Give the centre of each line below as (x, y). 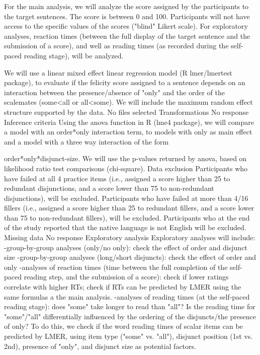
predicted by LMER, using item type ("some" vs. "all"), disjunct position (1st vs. (128, 336)
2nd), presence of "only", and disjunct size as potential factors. (100, 346)
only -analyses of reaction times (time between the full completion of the (116, 267)
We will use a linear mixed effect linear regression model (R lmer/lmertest (118, 72)
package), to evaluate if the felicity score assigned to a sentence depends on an (125, 82)
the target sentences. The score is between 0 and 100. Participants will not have (127, 16)
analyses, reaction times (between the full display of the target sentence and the (127, 35)
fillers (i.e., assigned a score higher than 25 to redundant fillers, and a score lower (129, 208)
